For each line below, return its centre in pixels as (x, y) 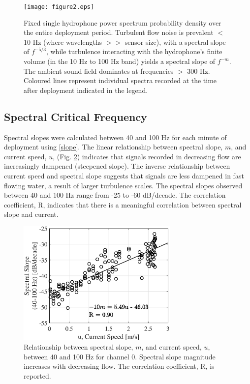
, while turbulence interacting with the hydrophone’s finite (134, 51)
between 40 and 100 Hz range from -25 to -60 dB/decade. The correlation (115, 195)
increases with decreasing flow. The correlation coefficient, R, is (119, 366)
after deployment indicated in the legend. (86, 90)
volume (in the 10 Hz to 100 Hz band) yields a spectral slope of (120, 61)
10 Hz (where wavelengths (63, 42)
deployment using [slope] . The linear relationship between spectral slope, (113, 147)
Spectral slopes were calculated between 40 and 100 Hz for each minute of (115, 137)
